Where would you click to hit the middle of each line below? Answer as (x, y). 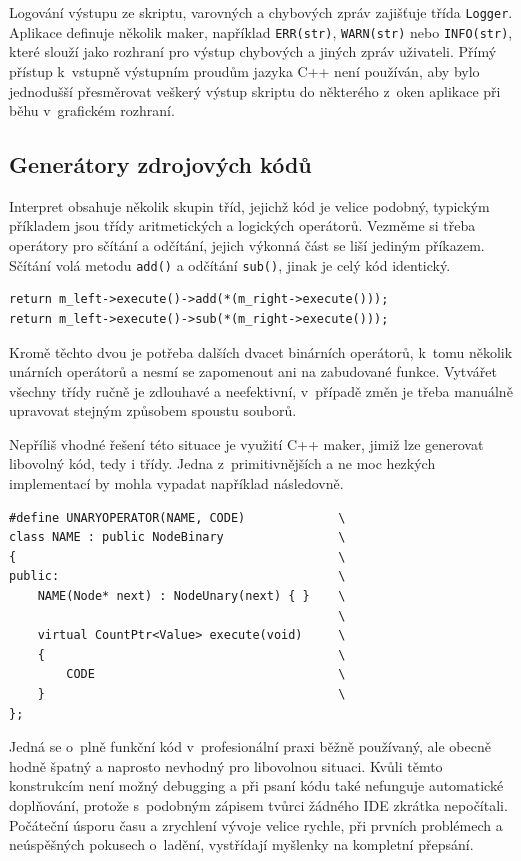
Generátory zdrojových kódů (160, 164)
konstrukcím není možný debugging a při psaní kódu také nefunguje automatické (256, 785)
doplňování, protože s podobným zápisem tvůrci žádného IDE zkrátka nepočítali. (258, 804)
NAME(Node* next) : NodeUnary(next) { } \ (191, 596)
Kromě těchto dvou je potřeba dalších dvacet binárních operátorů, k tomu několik (261, 351)
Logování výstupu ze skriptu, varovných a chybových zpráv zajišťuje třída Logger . (261, 12)
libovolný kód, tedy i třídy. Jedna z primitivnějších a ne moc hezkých (222, 463)
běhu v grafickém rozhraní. (92, 110)
